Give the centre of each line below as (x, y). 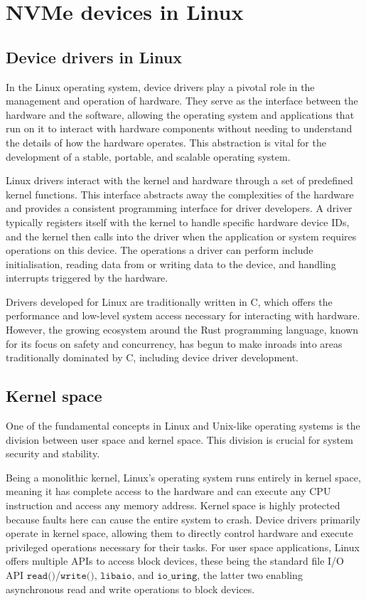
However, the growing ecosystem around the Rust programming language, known (182, 330)
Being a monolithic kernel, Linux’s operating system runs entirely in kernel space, (183, 477)
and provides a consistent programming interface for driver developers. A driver (179, 208)
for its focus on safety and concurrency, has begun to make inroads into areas (174, 343)
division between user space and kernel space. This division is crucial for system (179, 439)
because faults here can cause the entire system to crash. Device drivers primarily (183, 519)
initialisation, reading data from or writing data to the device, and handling (171, 264)
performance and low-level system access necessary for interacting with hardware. (183, 315)
